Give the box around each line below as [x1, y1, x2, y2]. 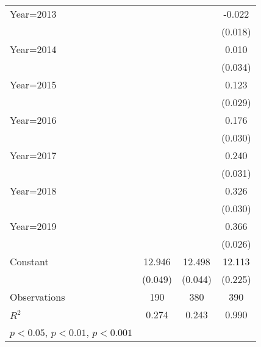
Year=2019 [10, 219, 57, 233]
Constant [10, 254, 49, 268]
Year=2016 [10, 113, 57, 127]
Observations [10, 290, 65, 304]
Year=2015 [10, 77, 57, 91]
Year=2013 [10, 7, 57, 21]
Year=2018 [10, 184, 57, 198]
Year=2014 [10, 42, 57, 56]
